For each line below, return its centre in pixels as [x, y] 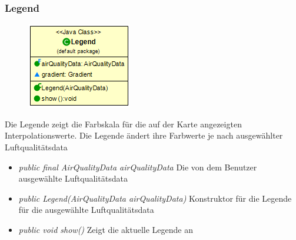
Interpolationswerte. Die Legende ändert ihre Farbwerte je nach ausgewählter [144, 135]
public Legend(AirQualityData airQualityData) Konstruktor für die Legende [155, 198]
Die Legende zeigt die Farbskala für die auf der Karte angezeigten [123, 124]
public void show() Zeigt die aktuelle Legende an [106, 229]
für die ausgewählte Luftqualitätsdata [86, 210]
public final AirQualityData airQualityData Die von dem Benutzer [138, 167]
